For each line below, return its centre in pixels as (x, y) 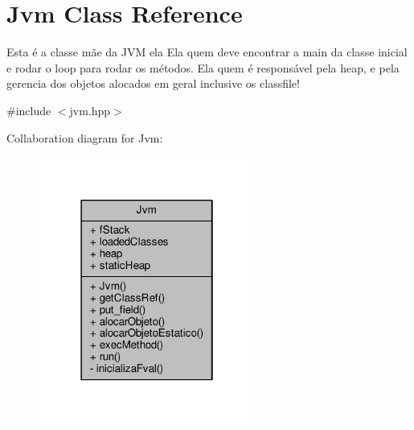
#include (29, 110)
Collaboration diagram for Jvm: (85, 137)
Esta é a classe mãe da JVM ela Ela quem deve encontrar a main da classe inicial (207, 52)
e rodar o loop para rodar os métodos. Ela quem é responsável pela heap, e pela (203, 67)
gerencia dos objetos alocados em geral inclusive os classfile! (153, 83)
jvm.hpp (90, 110)
